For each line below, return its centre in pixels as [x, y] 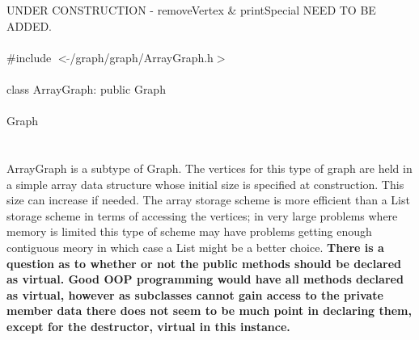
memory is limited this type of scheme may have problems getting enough [189, 231]
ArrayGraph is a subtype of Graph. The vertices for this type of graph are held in [209, 168]
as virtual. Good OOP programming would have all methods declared [205, 279]
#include [29, 57]
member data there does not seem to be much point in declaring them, [209, 311]
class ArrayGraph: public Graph [86, 88]
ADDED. [30, 25]
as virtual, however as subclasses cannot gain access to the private [195, 294]
